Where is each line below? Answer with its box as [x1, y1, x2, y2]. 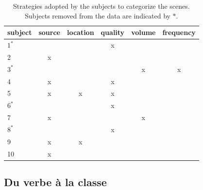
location [67, 27, 94, 37]
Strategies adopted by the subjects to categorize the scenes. [13, 1, 190, 11]
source [38, 27, 60, 37]
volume [131, 27, 156, 37]
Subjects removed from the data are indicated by [25, 10, 170, 20]
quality [101, 27, 125, 37]
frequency [162, 27, 196, 37]
